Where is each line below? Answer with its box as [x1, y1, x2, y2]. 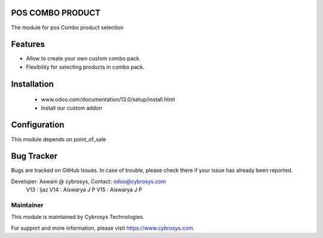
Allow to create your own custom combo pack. [26, 55, 141, 62]
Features [11, 39, 45, 50]
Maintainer [11, 200, 44, 209]
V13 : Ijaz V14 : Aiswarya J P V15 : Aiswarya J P [26, 186, 142, 193]
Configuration [11, 120, 65, 130]
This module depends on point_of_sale [11, 135, 106, 143]
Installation [11, 79, 54, 89]
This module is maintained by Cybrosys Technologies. [11, 214, 145, 221]
